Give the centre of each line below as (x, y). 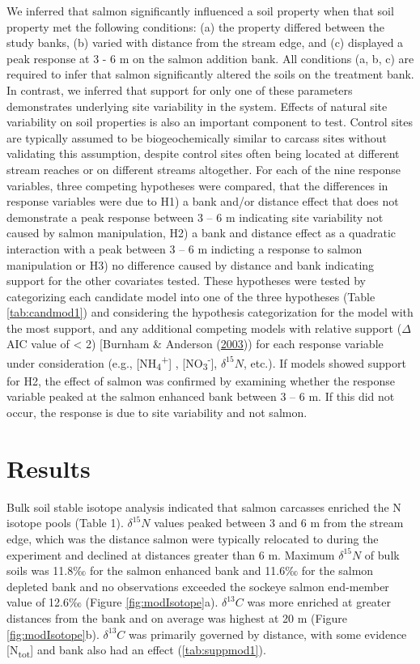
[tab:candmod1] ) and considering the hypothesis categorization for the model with (210, 312)
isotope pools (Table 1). (65, 523)
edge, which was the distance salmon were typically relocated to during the (193, 538)
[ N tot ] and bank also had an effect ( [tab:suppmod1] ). (136, 651)
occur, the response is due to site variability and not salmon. (157, 413)
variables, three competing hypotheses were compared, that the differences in (197, 185)
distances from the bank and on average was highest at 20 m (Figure (177, 617)
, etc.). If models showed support (325, 362)
